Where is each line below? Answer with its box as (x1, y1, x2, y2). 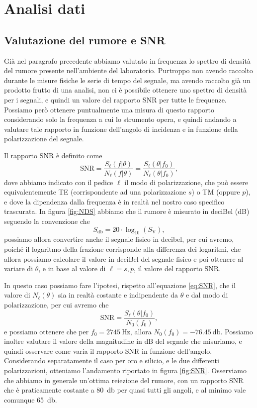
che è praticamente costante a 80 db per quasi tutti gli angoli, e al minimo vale (4, 385, 246, 395)
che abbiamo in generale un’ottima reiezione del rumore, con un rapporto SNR (4, 375, 244, 385)
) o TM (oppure (191, 187, 240, 197)
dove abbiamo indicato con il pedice (4, 177, 113, 187)
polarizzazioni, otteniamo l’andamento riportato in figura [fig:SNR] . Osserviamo (4, 365, 247, 375)
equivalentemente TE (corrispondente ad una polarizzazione (4, 187, 186, 197)
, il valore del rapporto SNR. (134, 263, 221, 274)
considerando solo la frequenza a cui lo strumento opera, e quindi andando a (4, 114, 237, 124)
